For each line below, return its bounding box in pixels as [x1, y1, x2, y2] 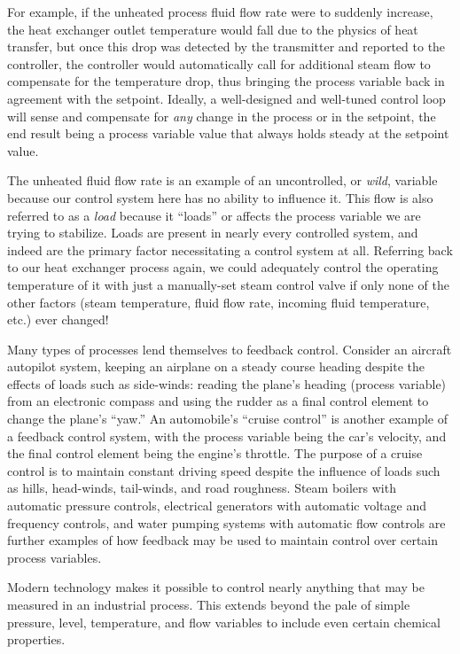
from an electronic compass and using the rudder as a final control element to [7, 392, 429, 410]
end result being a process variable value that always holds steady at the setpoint [7, 124, 449, 143]
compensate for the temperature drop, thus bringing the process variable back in [7, 72, 445, 90]
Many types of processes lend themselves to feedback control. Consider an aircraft [7, 339, 452, 358]
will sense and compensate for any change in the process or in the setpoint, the [7, 106, 436, 125]
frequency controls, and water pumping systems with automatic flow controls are [7, 513, 446, 532]
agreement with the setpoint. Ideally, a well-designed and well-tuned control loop [7, 89, 446, 107]
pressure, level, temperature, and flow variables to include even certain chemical [7, 612, 441, 631]
